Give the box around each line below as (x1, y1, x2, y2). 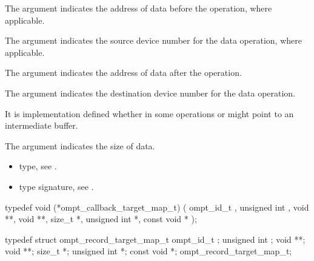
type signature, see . (19, 180, 94, 192)
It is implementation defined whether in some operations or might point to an (5, 107, 294, 120)
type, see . (19, 160, 57, 172)
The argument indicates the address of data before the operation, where (5, 2, 272, 14)
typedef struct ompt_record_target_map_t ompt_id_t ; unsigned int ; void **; (5, 232, 306, 245)
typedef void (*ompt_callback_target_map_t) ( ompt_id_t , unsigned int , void (5, 200, 309, 213)
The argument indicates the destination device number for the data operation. (5, 86, 296, 99)
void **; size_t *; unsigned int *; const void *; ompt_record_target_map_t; (5, 245, 292, 257)
